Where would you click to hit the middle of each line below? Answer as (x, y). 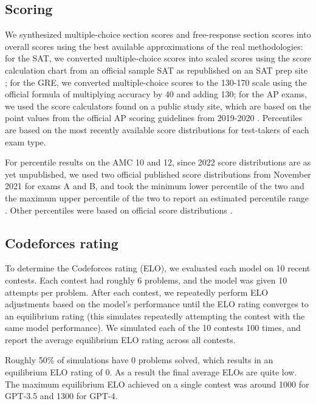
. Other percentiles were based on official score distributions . (119, 210)
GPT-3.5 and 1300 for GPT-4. (61, 396)
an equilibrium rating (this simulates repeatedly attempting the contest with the (155, 315)
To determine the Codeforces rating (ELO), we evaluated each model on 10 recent (158, 268)
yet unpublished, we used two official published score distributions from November (158, 174)
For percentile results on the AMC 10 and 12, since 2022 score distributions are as (158, 162)
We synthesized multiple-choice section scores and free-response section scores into (158, 34)
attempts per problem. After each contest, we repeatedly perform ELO (137, 292)
